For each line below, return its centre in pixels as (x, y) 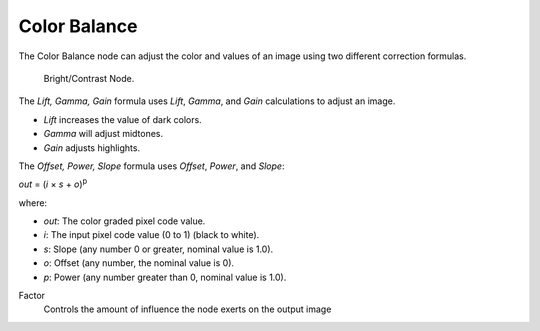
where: (33, 202)
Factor (31, 296)
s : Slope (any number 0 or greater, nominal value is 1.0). (158, 249)
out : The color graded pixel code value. (124, 221)
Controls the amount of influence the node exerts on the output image (187, 309)
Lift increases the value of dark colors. (122, 119)
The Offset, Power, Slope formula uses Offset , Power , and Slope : (151, 166)
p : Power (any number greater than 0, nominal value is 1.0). (165, 277)
